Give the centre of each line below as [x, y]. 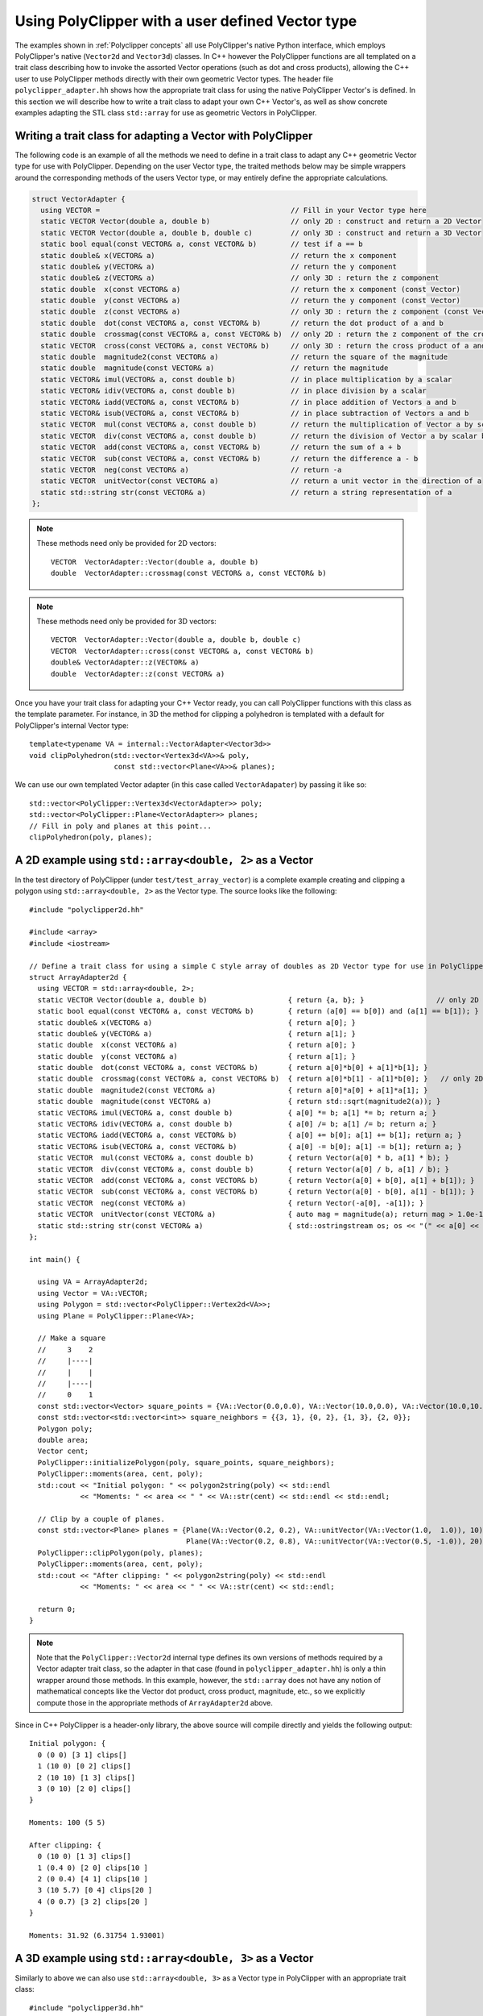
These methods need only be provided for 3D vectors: [126, 622]
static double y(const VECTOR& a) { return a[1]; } [197, 1056]
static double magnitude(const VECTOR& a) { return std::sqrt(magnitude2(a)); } [239, 1102]
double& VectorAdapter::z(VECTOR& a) [126, 662]
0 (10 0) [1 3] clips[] [85, 1856]
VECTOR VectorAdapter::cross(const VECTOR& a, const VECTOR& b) [182, 651]
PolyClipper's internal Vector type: [72, 725]
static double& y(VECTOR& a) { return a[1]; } [197, 1033]
